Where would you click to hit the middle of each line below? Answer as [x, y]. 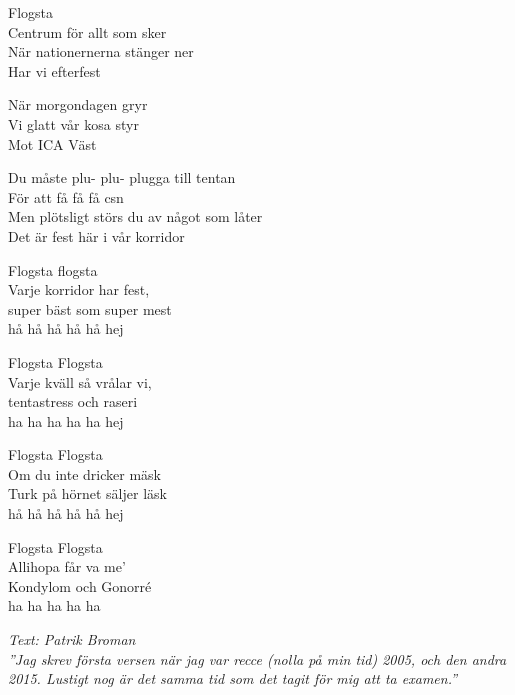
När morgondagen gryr [78, 104]
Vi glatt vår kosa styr [73, 123]
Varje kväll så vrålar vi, [80, 381]
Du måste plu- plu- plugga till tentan [122, 177]
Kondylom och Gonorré [80, 585]
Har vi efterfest [54, 70]
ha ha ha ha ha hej [66, 420]
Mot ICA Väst [52, 143]
